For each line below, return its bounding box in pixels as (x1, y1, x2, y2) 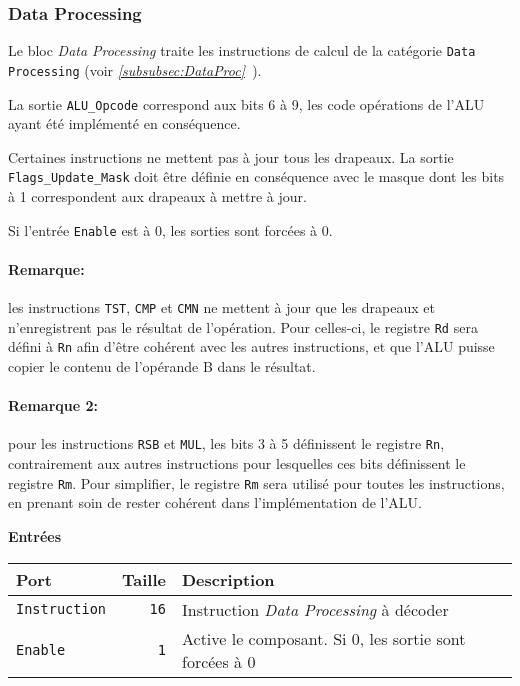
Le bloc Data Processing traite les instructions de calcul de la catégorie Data (8, 40, 476, 61)
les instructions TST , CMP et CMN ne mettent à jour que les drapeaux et (8, 297, 435, 318)
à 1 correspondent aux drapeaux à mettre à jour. (8, 186, 307, 207)
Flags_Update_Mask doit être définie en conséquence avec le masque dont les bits (8, 166, 505, 187)
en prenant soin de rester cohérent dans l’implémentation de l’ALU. (8, 492, 422, 513)
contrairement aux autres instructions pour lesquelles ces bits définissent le (8, 453, 466, 474)
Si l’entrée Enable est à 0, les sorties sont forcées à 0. (8, 219, 333, 240)
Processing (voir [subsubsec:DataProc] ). (8, 59, 262, 80)
